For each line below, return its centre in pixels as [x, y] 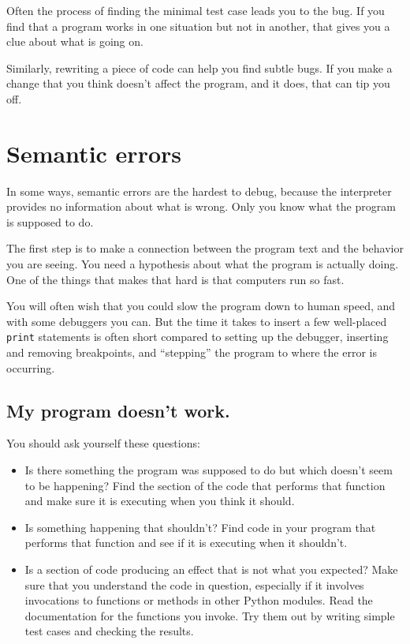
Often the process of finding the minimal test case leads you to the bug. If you [196, 10]
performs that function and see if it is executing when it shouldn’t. [186, 543]
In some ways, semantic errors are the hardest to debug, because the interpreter [199, 191]
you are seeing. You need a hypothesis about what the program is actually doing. [203, 264]
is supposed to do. [50, 221]
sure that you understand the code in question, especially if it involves [194, 584]
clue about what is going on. [75, 41]
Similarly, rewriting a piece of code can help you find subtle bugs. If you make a [199, 67]
